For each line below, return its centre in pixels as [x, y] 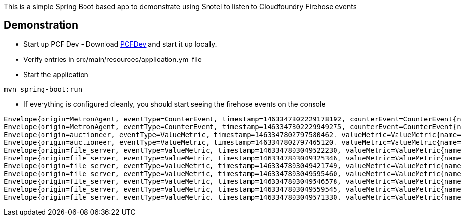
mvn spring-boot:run [43, 89]
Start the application [56, 74]
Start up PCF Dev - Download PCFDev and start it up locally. [120, 44]
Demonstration [41, 25]
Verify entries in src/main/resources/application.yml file [113, 59]
